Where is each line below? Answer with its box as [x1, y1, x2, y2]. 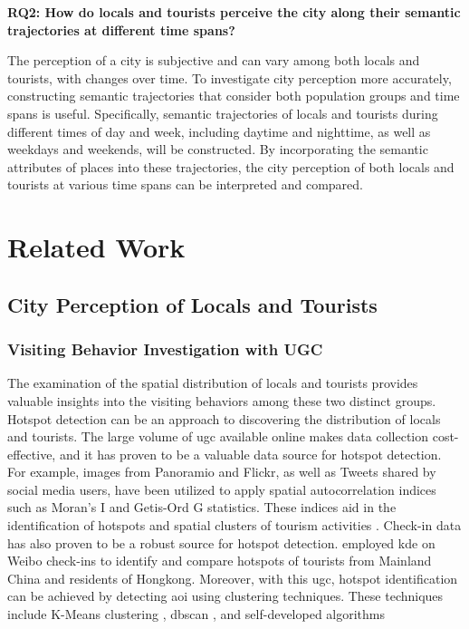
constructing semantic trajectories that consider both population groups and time [7, 86, 460, 105]
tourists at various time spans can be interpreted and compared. [7, 175, 363, 194]
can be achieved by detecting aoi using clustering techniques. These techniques [7, 586, 444, 605]
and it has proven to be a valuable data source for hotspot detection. [59, 444, 442, 463]
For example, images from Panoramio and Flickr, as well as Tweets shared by [7, 462, 436, 481]
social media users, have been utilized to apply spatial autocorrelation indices [7, 479, 436, 498]
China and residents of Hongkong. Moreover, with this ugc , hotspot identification [7, 568, 458, 587]
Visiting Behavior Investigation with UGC [7, 338, 323, 361]
